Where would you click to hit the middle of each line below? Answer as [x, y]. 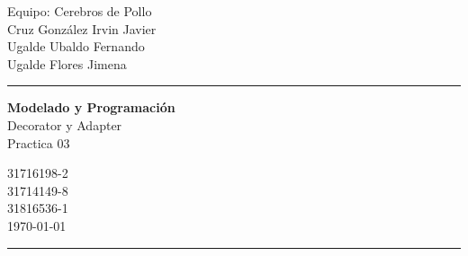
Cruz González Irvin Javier [82, 28]
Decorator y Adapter [65, 124]
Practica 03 [39, 142]
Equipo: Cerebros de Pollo [80, 11]
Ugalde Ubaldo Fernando [76, 46]
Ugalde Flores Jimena [67, 63]
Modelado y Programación [91, 107]
